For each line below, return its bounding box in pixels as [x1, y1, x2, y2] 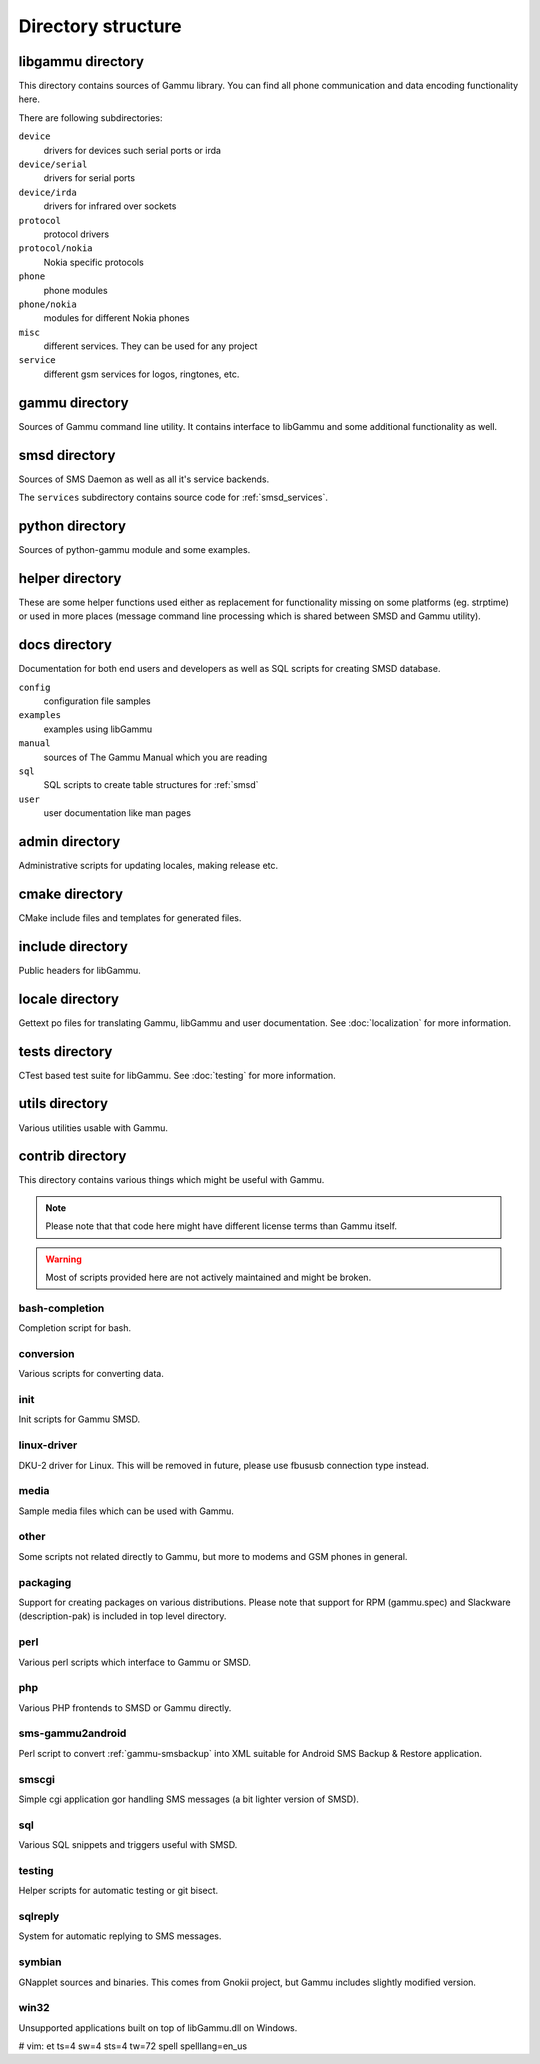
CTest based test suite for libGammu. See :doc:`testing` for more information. [18, 1069, 337, 1081]
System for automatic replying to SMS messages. [18, 1930, 222, 1942]
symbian [18, 1955, 62, 1969]
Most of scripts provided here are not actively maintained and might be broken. [45, 1271, 372, 1283]
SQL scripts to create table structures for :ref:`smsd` [43, 779, 259, 791]
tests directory [18, 1043, 113, 1060]
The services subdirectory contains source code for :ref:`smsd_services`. [18, 491, 329, 504]
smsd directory [18, 446, 116, 464]
